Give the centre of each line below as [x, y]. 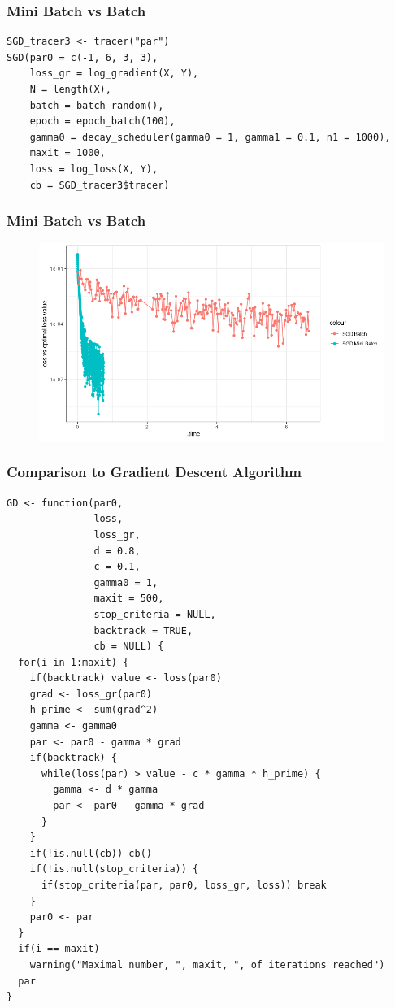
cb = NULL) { [129, 647]
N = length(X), [70, 89]
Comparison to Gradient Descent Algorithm [154, 472]
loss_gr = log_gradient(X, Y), [114, 74]
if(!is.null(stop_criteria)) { [114, 869]
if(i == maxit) [59, 949]
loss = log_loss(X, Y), [94, 169]
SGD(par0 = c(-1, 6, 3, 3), [82, 57]
